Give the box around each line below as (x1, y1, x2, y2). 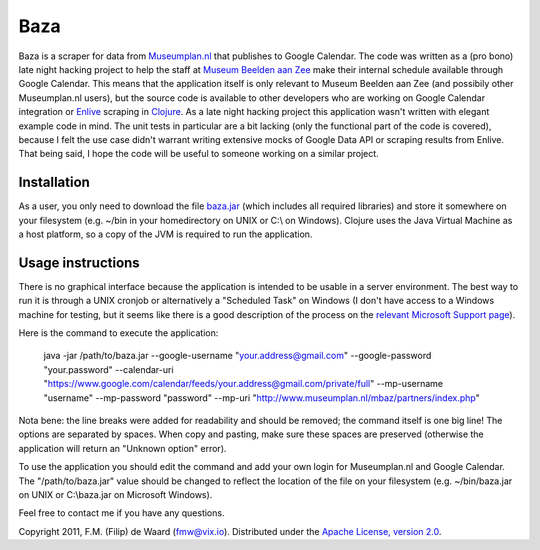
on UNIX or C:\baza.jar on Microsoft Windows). (18, 488, 213, 500)
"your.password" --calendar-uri (43, 363, 174, 375)
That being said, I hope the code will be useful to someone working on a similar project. (18, 148, 379, 160)
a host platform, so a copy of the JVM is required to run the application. (18, 228, 313, 240)
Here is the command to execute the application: (18, 327, 219, 339)
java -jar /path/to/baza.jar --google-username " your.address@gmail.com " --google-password (43, 350, 432, 362)
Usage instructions (18, 254, 140, 271)
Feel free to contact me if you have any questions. (18, 507, 225, 519)
